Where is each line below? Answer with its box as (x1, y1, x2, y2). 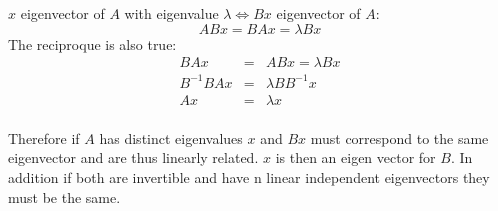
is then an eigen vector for (275, 147, 436, 168)
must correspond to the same (310, 127, 489, 148)
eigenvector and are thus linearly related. (8, 147, 259, 168)
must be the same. (8, 186, 121, 207)
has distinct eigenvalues (99, 127, 243, 148)
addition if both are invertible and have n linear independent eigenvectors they (8, 167, 490, 187)
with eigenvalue (124, 3, 219, 23)
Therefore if (8, 127, 80, 148)
